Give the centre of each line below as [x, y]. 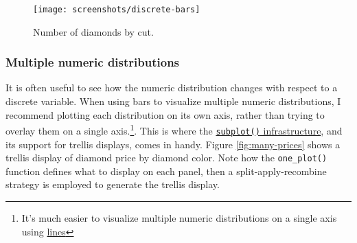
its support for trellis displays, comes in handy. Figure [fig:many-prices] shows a [173, 144]
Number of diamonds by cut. [93, 31]
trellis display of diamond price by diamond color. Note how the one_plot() [166, 158]
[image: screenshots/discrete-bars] [117, 10]
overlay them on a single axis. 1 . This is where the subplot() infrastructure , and [174, 129]
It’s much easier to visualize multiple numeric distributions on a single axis [179, 218]
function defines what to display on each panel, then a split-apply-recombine [166, 171]
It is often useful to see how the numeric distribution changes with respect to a [172, 88]
